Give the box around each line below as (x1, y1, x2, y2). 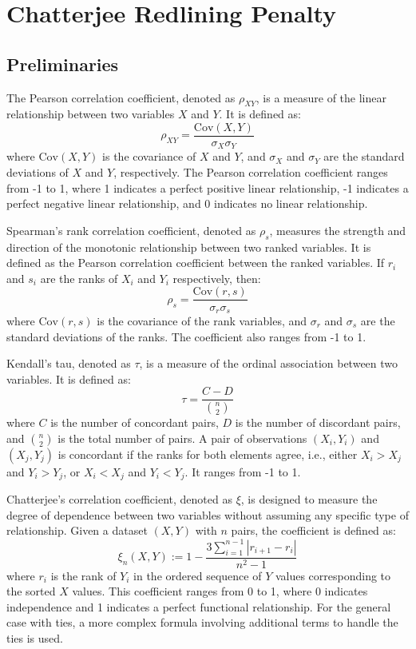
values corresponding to (275, 567, 391, 583)
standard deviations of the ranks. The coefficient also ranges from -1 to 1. (6, 328, 366, 344)
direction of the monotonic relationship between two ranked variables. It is (6, 238, 371, 255)
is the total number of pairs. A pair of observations (57, 429, 307, 446)
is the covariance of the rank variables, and (97, 312, 307, 328)
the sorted (6, 583, 56, 599)
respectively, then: (172, 269, 261, 286)
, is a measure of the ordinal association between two (139, 355, 398, 372)
